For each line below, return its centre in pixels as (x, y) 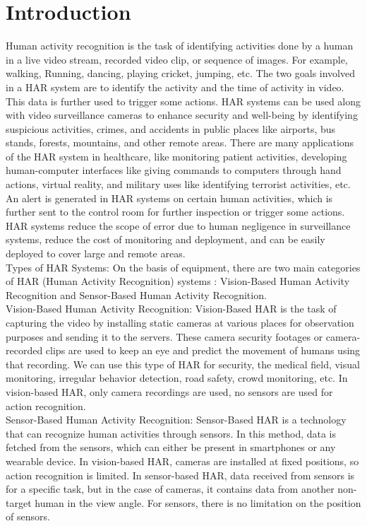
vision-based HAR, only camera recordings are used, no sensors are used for (169, 391)
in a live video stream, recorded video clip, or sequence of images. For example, (177, 59)
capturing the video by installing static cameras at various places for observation (180, 322)
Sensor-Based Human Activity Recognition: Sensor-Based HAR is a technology (176, 420)
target (19, 502)
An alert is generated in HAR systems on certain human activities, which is (169, 198)
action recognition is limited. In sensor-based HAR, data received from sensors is (180, 475)
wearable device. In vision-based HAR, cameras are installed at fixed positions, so (182, 461)
